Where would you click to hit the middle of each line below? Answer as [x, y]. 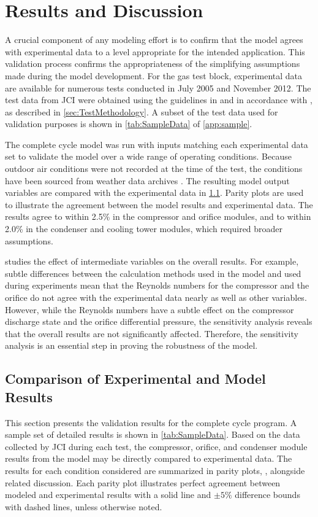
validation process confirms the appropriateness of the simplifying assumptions [153, 64]
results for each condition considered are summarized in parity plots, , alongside [155, 470]
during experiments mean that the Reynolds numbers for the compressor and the [157, 285]
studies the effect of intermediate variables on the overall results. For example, [152, 261]
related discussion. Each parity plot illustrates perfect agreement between [143, 482]
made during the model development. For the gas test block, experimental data [154, 75]
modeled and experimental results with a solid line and [108, 495]
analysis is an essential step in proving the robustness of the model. [131, 345]
